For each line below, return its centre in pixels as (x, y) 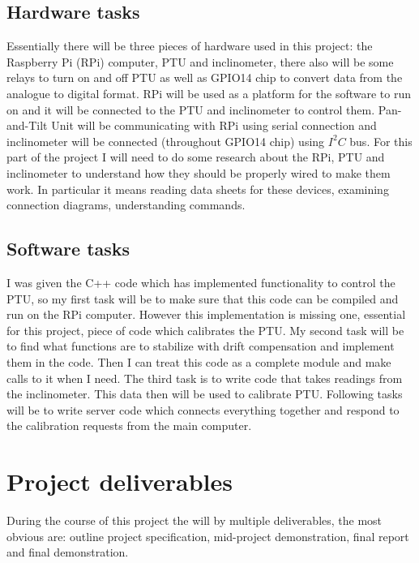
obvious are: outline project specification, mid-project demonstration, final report (208, 536)
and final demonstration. (68, 552)
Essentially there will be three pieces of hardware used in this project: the (190, 46)
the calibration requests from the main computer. (129, 425)
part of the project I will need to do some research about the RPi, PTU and (196, 157)
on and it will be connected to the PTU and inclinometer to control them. (191, 109)
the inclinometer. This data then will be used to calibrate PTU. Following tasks (205, 394)
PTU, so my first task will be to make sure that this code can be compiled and (203, 298)
